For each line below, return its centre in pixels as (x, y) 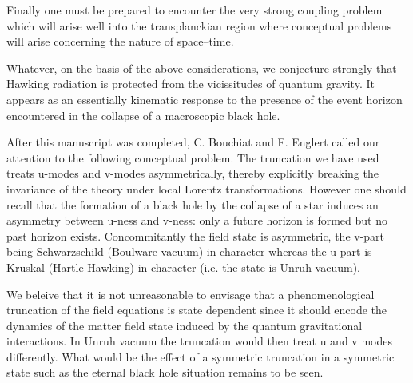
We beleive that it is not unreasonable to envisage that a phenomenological (191, 294)
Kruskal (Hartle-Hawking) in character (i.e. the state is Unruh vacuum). (183, 267)
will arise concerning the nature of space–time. (120, 41)
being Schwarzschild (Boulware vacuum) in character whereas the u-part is (189, 251)
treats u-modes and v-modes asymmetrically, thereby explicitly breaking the (193, 173)
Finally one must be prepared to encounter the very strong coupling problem (195, 10)
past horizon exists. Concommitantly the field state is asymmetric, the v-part (196, 235)
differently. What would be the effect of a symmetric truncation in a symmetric (201, 356)
